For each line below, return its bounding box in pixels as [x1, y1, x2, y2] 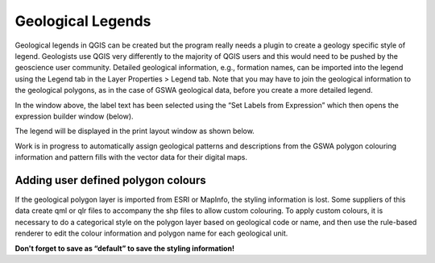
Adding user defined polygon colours [14, 173, 206, 187]
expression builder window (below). [14, 111, 134, 121]
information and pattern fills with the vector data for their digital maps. [14, 152, 247, 162]
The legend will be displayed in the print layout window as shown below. [14, 126, 255, 136]
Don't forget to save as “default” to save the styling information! [14, 243, 235, 253]
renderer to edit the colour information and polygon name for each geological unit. [14, 228, 288, 238]
